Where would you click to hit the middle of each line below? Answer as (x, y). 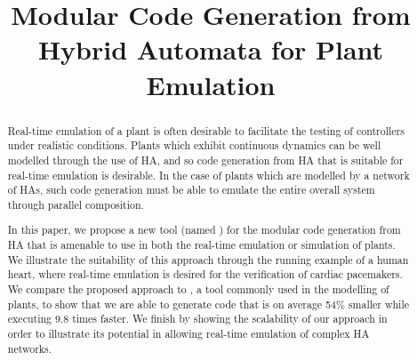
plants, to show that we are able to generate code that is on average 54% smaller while (208, 304)
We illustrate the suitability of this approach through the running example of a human (208, 259)
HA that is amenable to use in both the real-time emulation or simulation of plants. (201, 245)
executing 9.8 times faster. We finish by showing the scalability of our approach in (197, 319)
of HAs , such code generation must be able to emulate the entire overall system (191, 190)
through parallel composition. (76, 204)
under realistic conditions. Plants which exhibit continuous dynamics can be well (194, 145)
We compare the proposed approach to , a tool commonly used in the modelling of (198, 289)
